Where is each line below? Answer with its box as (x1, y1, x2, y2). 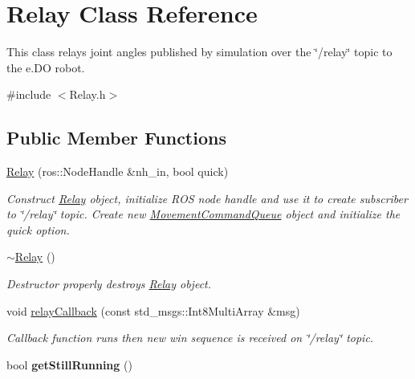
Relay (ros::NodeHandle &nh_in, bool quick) (6, 163, 229, 180)
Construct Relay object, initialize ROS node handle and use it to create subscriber (6, 189, 408, 206)
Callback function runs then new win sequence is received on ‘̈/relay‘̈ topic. (6, 329, 374, 346)
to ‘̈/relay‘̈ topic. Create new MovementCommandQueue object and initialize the (6, 206, 401, 222)
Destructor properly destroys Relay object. (6, 275, 212, 292)
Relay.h (69, 86, 106, 103)
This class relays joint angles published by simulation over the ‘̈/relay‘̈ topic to (6, 43, 393, 60)
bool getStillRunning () (6, 356, 132, 373)
